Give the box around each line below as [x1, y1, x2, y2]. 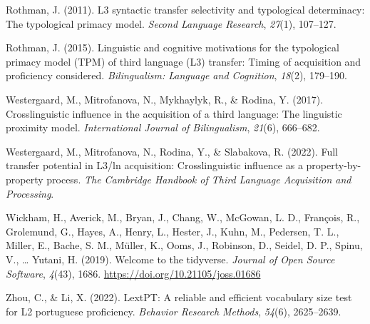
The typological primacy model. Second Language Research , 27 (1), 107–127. [6, 16, 336, 31]
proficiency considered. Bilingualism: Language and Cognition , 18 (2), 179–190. [6, 68, 347, 83]
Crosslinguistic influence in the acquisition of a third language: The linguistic [6, 106, 342, 121]
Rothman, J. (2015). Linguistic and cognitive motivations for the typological [6, 40, 339, 55]
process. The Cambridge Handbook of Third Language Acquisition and [46, 171, 351, 186]
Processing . [6, 186, 54, 201]
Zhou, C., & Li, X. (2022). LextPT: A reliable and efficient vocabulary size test [6, 290, 352, 305]
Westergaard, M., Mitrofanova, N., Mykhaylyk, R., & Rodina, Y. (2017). [6, 91, 324, 106]
